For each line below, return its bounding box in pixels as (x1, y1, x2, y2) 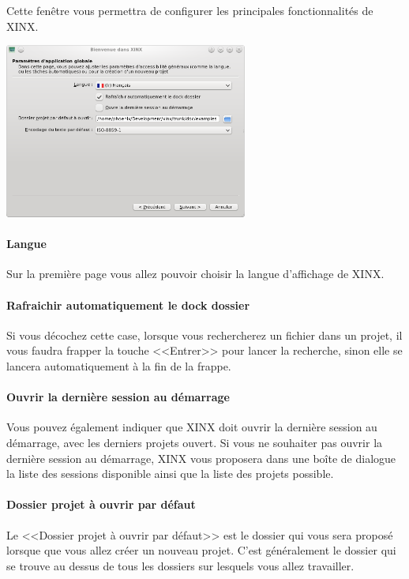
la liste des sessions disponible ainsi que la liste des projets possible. (6, 465, 334, 482)
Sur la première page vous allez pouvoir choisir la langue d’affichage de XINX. (6, 265, 385, 282)
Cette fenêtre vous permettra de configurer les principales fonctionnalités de (6, 2, 373, 18)
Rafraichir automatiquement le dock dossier (6, 296, 250, 313)
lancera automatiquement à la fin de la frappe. (6, 357, 231, 374)
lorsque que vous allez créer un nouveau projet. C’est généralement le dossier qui (6, 542, 396, 558)
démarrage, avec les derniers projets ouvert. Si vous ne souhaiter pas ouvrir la (6, 434, 383, 450)
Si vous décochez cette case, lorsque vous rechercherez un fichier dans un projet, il (6, 326, 403, 343)
